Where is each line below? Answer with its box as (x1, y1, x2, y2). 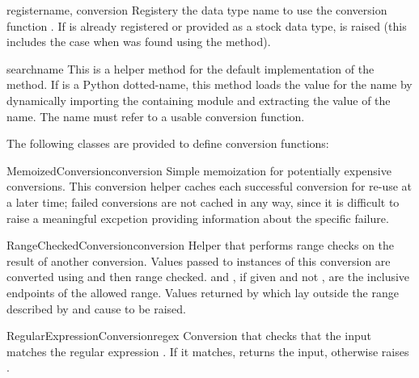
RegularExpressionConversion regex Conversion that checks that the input (6, 327, 371, 344)
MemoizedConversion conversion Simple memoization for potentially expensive (6, 162, 391, 178)
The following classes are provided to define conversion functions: (6, 135, 329, 152)
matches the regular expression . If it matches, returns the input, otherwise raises (6, 342, 409, 359)
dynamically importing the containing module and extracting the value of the (6, 91, 391, 108)
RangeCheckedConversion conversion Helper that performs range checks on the (6, 237, 395, 254)
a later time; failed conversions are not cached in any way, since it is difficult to (6, 193, 400, 210)
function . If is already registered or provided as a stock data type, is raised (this (6, 17, 407, 34)
